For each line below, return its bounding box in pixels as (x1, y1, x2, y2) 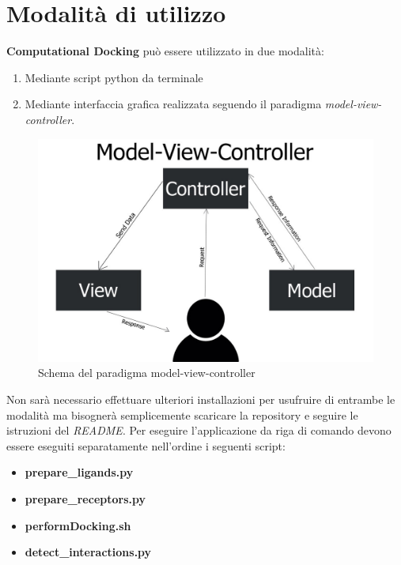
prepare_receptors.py (25, 491, 146, 507)
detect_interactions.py (25, 544, 152, 560)
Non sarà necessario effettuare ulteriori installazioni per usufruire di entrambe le (6, 391, 395, 408)
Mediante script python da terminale (25, 69, 203, 85)
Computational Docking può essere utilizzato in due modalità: (6, 43, 324, 59)
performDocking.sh (25, 517, 131, 533)
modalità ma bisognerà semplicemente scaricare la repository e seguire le (6, 406, 358, 423)
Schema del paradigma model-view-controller (38, 364, 255, 381)
